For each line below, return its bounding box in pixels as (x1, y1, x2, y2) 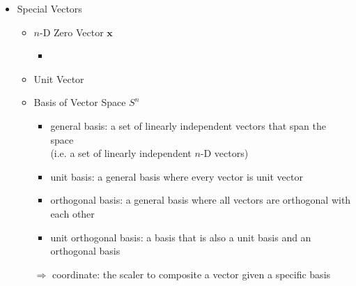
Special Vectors (17, 1, 82, 15)
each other (50, 206, 95, 220)
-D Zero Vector (40, 24, 104, 39)
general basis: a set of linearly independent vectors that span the (50, 118, 327, 133)
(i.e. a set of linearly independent (50, 146, 192, 160)
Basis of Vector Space (33, 95, 126, 110)
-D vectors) (200, 146, 249, 160)
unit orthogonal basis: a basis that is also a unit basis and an (50, 229, 311, 244)
